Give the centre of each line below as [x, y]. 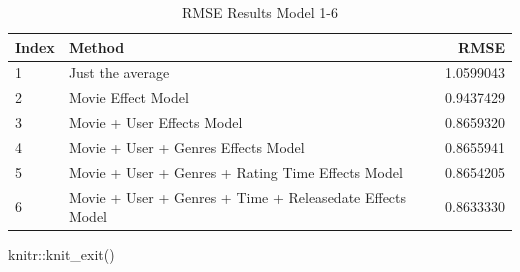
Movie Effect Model [128, 97]
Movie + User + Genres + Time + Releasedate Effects [237, 196]
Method [96, 46]
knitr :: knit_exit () [61, 254]
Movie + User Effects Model [155, 122]
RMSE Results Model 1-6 [260, 12]
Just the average [119, 72]
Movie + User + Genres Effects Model [186, 146]
